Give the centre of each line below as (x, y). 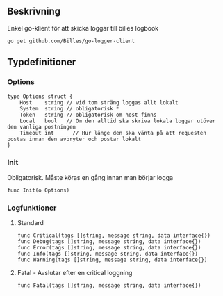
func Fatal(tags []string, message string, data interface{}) (109, 286)
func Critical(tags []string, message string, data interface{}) (114, 236)
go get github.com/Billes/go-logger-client (71, 41)
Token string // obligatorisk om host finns (88, 115)
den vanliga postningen (42, 127)
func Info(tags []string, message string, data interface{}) (108, 254)
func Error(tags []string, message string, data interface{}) (109, 248)
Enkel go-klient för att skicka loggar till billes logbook (83, 28)
